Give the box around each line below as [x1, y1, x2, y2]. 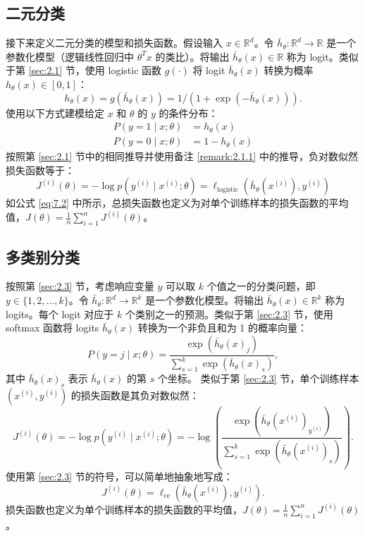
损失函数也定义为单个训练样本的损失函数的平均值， [6, 501, 242, 516]
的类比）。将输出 [155, 49, 230, 63]
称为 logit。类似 [286, 49, 359, 63]
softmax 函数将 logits [6, 320, 99, 335]
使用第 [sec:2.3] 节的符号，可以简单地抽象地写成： [6, 468, 233, 483]
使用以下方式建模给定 [6, 105, 104, 120]
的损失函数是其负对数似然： [70, 388, 199, 402]
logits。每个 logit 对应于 [6, 306, 114, 321]
